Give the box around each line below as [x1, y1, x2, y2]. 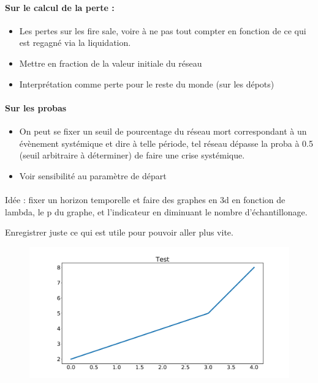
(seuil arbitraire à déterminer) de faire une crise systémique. [19, 149, 245, 162]
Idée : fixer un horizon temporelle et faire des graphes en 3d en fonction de [5, 193, 286, 206]
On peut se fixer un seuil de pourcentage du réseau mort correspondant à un [19, 124, 307, 137]
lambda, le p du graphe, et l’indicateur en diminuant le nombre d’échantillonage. [5, 205, 308, 218]
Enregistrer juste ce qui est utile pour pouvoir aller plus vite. [5, 226, 233, 239]
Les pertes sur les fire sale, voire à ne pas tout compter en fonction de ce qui [19, 24, 306, 37]
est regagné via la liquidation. [19, 36, 131, 49]
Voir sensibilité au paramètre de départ [19, 169, 167, 182]
